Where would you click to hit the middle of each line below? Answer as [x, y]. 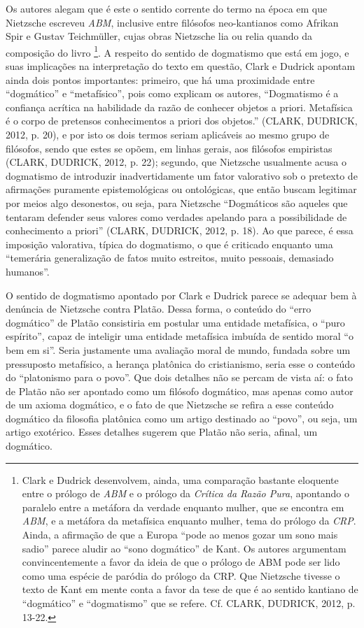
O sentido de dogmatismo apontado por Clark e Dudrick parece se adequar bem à [181, 295]
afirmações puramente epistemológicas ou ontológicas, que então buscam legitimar [181, 189]
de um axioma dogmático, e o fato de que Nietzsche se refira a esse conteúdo [170, 405]
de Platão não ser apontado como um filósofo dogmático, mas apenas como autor [180, 391]
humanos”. [28, 271]
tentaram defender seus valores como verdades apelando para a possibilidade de [176, 216]
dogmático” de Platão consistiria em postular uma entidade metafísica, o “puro [175, 322]
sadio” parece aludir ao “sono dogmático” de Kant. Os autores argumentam [184, 548]
